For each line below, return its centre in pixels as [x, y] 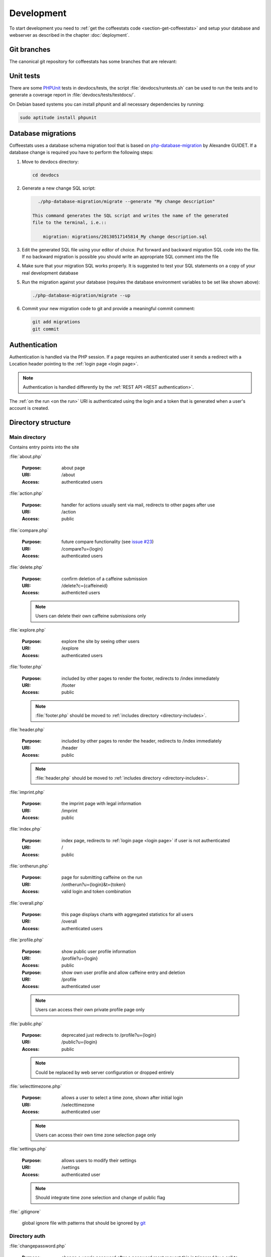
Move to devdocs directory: [50, 161]
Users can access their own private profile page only [90, 1010]
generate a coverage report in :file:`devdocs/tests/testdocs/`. [72, 95]
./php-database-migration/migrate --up [81, 296]
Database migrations [43, 133]
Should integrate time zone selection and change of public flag [100, 1198]
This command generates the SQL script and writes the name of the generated [130, 215]
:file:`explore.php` [28, 630]
